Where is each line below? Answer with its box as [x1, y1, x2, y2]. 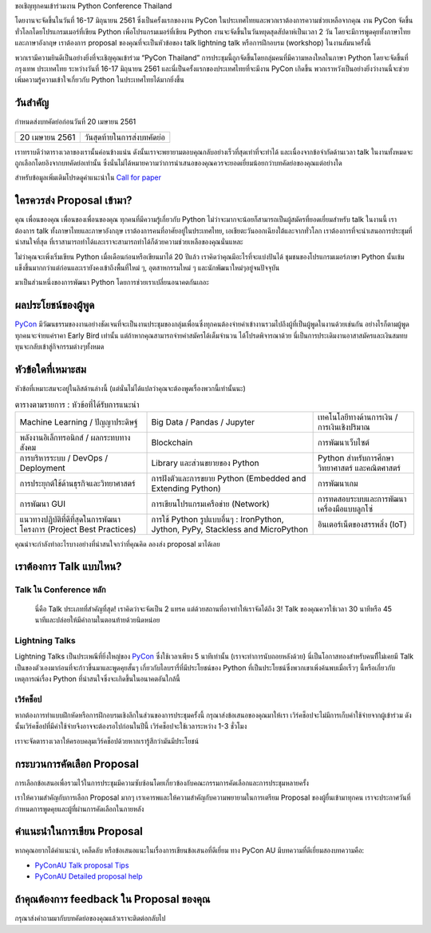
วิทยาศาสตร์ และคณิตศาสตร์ [318, 462, 401, 473]
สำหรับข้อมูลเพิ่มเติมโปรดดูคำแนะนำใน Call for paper [14, 172, 162, 183]
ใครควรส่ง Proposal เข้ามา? [14, 194, 132, 208]
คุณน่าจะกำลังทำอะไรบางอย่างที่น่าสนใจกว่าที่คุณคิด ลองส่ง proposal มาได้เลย [14, 539, 220, 548]
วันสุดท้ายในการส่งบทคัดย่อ [84, 132, 165, 143]
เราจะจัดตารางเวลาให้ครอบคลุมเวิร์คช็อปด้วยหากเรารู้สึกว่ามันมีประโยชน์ [14, 736, 200, 745]
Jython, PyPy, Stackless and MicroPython [151, 524, 309, 535]
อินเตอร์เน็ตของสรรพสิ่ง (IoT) [318, 519, 407, 530]
